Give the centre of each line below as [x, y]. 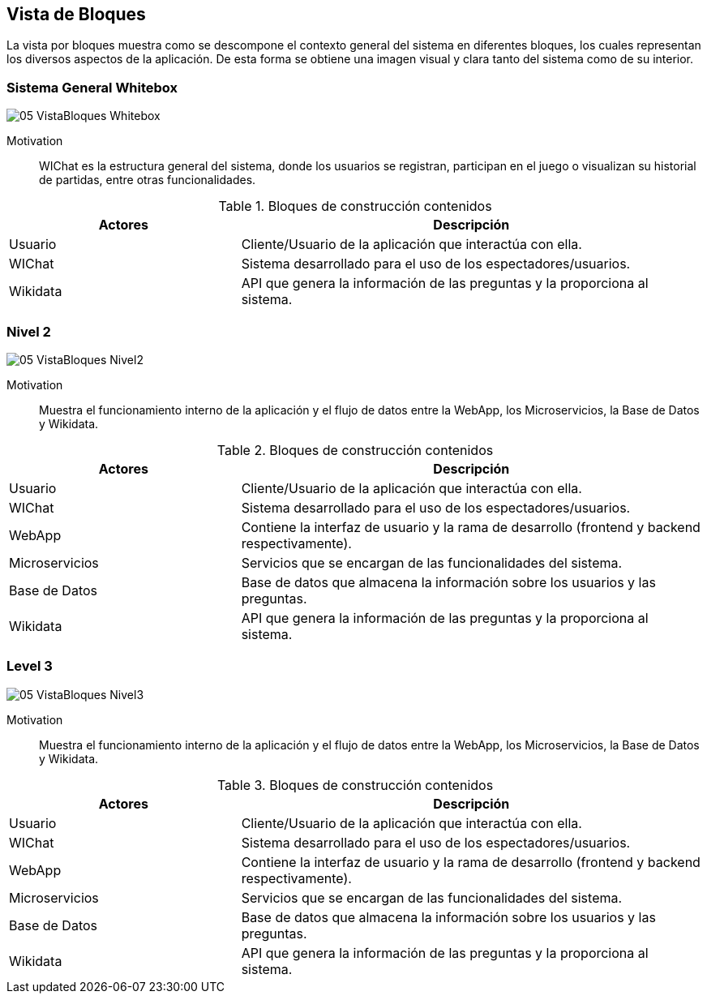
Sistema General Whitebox [92, 87]
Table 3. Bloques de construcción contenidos [355, 785]
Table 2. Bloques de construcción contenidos [355, 450]
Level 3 [30, 666]
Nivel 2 [29, 331]
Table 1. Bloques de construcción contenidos [355, 206]
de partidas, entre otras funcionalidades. [148, 180]
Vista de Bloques [76, 14]
